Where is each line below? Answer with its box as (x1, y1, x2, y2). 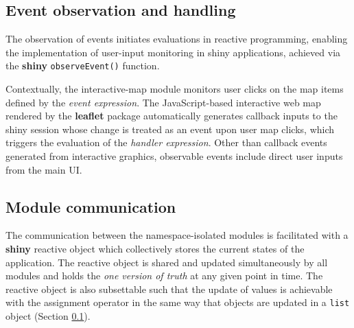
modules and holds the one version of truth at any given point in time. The (5, 268, 323, 283)
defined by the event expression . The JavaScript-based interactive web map (5, 95, 321, 109)
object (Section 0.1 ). (5, 309, 91, 323)
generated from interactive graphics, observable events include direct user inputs (5, 149, 343, 163)
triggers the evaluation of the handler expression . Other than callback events (5, 135, 327, 150)
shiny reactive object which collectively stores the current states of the (5, 242, 305, 255)
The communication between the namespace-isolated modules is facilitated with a (5, 228, 349, 242)
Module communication (5, 196, 176, 217)
